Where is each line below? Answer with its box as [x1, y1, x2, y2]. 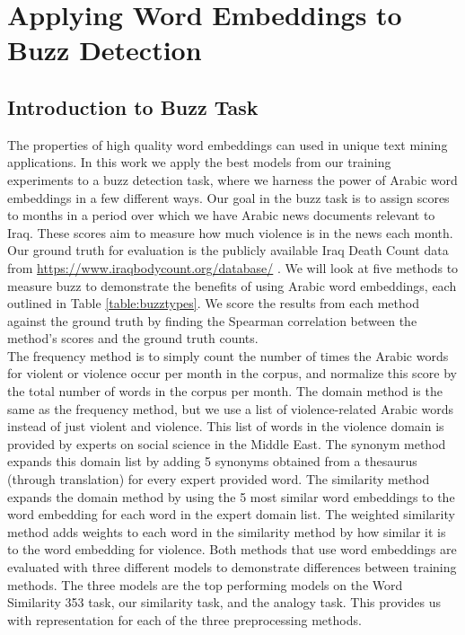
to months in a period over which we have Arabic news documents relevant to [7, 206, 435, 225]
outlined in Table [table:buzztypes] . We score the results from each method [7, 294, 419, 313]
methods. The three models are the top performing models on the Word [7, 575, 403, 594]
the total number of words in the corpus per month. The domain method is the [7, 382, 443, 401]
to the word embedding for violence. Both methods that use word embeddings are [7, 540, 457, 559]
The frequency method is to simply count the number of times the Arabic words [7, 346, 449, 365]
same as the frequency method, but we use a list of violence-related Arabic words [7, 399, 454, 418]
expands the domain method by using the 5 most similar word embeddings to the [7, 487, 455, 506]
